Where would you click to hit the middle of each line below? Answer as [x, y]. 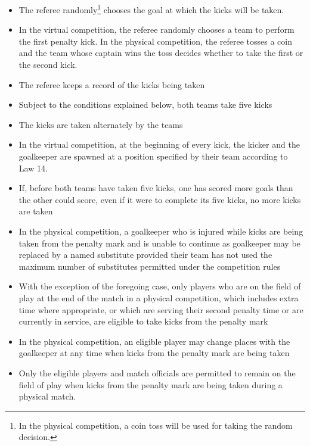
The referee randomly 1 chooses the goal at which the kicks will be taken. [151, 9]
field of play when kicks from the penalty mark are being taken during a [151, 384]
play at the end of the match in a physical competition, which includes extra [159, 297]
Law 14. [33, 168]
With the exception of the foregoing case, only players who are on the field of [160, 286]
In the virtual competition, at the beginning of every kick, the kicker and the [159, 144]
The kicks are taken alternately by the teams [101, 124]
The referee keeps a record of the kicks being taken [112, 84]
